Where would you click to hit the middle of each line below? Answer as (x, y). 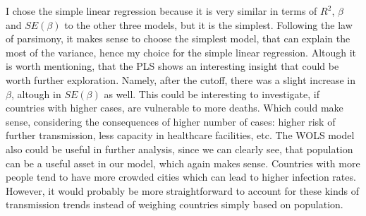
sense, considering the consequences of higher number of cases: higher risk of (171, 121)
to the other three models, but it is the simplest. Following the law (208, 24)
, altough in (36, 94)
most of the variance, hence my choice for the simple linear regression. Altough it (181, 52)
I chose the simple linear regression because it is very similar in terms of (161, 11)
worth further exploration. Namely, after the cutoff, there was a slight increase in (181, 79)
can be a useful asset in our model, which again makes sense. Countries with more (183, 163)
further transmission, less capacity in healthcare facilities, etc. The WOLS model (180, 135)
